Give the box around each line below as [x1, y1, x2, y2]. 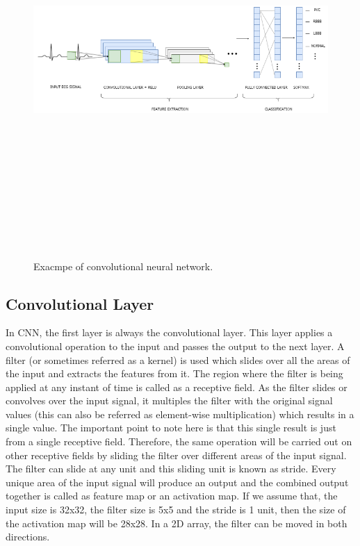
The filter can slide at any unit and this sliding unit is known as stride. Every [6, 461, 336, 476]
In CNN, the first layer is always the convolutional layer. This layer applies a [6, 325, 333, 340]
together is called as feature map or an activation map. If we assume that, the [6, 488, 338, 503]
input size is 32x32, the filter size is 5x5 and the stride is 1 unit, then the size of [6, 502, 346, 517]
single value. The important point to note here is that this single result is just [6, 420, 336, 435]
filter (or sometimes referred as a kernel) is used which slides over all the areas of [6, 352, 350, 367]
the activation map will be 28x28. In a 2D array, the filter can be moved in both [6, 515, 347, 530]
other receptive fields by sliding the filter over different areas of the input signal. [6, 447, 347, 462]
